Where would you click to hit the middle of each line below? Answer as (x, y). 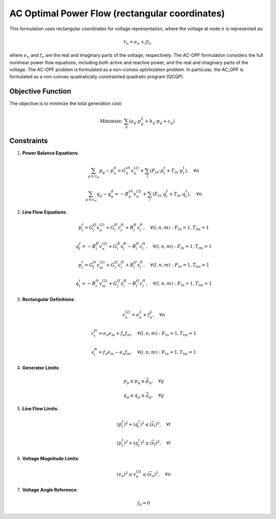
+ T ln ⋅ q (177, 195)
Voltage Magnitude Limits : (51, 459)
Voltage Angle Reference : (50, 490)
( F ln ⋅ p (157, 171)
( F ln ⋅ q (159, 195)
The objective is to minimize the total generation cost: (66, 104)
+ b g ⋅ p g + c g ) (160, 122)
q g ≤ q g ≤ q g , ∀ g (144, 396)
